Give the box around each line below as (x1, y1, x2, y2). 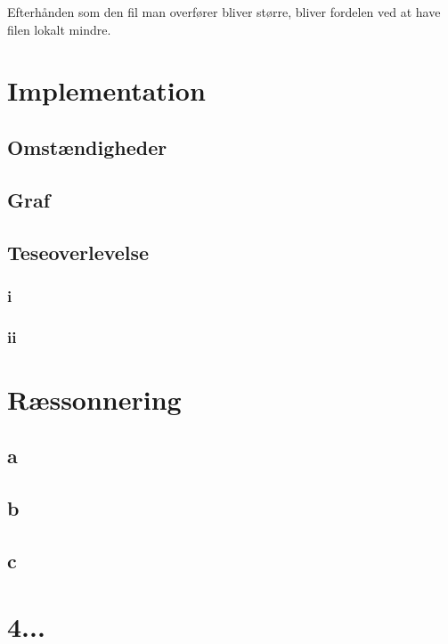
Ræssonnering (7, 380, 182, 417)
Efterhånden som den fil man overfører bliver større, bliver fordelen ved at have (7, 3, 441, 20)
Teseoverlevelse (7, 238, 150, 265)
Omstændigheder (7, 133, 167, 160)
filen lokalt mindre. (7, 20, 111, 38)
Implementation (7, 72, 206, 109)
